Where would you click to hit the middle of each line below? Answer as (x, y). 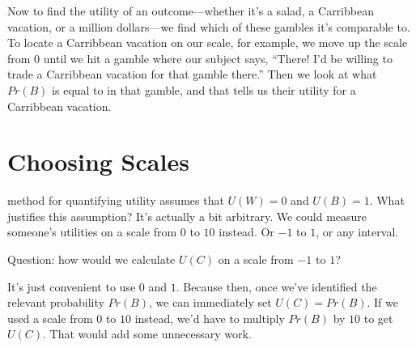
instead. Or (246, 232)
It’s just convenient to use (72, 286)
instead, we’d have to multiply (210, 318)
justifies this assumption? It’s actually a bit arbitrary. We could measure (187, 216)
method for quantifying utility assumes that (116, 200)
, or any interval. (357, 232)
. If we (382, 302)
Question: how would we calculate (91, 259)
